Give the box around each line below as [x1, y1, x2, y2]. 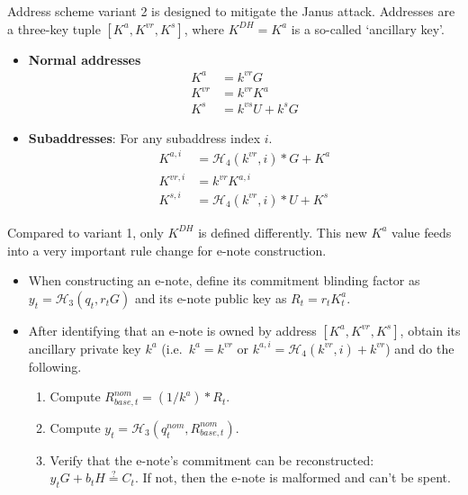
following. [28, 356, 82, 375]
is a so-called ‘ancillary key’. [291, 19, 445, 38]
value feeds [391, 222, 452, 241]
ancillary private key [28, 338, 141, 357]
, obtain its [400, 320, 461, 339]
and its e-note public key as [134, 288, 287, 307]
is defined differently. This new [198, 222, 367, 241]
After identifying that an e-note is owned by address [28, 320, 317, 339]
